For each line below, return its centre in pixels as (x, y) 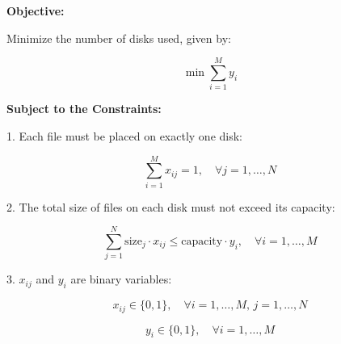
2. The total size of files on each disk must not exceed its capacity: (171, 206)
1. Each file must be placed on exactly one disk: (124, 135)
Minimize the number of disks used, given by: (119, 38)
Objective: (36, 10)
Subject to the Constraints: (84, 109)
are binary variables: (121, 279)
